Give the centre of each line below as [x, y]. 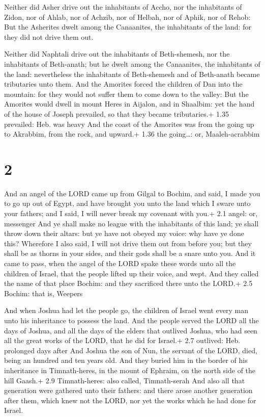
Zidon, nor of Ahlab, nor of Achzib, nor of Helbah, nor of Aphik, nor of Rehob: [127, 17]
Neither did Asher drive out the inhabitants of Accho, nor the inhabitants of [123, 7]
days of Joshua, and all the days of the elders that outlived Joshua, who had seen [131, 330]
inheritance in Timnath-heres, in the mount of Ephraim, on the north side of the [130, 370]
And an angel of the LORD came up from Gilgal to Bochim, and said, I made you [132, 193]
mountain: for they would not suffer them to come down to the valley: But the [126, 94]
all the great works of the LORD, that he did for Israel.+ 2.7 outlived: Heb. [122, 340]
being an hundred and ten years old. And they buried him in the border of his [126, 360]
